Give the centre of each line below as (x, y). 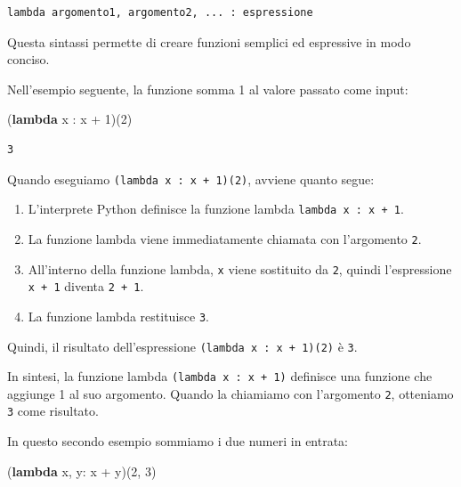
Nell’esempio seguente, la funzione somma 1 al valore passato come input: (208, 89)
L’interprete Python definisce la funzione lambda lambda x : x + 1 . (216, 209)
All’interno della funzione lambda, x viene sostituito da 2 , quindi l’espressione (240, 268)
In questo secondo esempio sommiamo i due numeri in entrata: (178, 441)
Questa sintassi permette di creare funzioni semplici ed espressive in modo (209, 41)
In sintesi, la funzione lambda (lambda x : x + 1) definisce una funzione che (220, 376)
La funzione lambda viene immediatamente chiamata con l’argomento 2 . (225, 238)
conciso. (28, 59)
